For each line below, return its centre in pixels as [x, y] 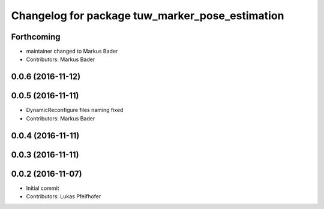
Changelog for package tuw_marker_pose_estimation [148, 16]
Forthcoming [36, 37]
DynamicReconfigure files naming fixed [75, 110]
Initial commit [43, 188]
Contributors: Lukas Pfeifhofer [64, 196]
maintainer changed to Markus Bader [72, 52]
